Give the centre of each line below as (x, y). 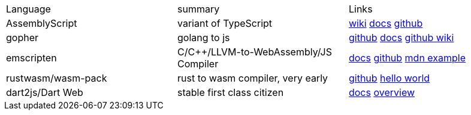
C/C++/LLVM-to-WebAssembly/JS (254, 52)
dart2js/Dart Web (45, 92)
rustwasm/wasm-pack (57, 78)
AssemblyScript (42, 23)
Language (28, 9)
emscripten (31, 58)
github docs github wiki (401, 38)
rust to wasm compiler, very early (253, 78)
